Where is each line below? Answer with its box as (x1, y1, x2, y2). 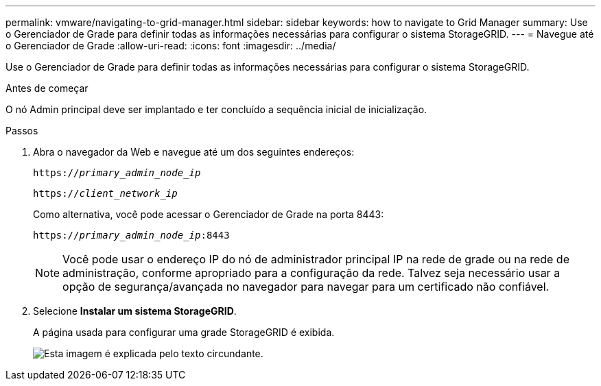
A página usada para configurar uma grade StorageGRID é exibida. (33, 326, 335, 338)
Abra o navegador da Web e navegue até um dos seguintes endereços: (33, 146, 355, 158)
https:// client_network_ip (33, 188, 178, 199)
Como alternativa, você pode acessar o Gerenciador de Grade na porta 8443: (33, 208, 384, 220)
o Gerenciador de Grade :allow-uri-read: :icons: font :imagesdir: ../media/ (5, 40, 336, 51)
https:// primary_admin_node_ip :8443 (33, 230, 230, 241)
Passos (5, 125, 38, 136)
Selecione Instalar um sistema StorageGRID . (33, 305, 237, 317)
